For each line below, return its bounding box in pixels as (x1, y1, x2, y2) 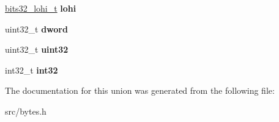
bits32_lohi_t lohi (5, 2, 76, 14)
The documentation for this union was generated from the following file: (5, 84, 275, 97)
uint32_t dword (5, 22, 68, 35)
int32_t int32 (5, 63, 58, 76)
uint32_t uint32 (5, 43, 69, 56)
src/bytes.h (5, 104, 46, 117)
